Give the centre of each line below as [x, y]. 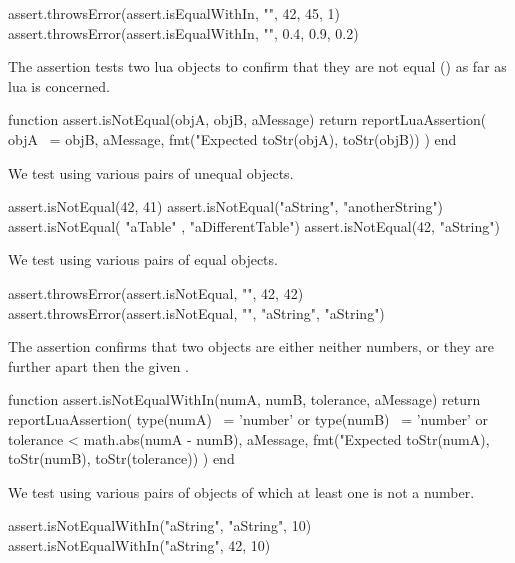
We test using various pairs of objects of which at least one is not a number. [241, 491]
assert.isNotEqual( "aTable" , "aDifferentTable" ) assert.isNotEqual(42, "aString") [254, 225]
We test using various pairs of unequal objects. [151, 172]
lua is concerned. [59, 85]
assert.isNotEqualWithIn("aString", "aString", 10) [160, 525]
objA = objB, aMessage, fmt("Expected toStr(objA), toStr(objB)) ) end [232, 138]
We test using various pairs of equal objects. [143, 259]
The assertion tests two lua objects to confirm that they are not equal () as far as [257, 66]
